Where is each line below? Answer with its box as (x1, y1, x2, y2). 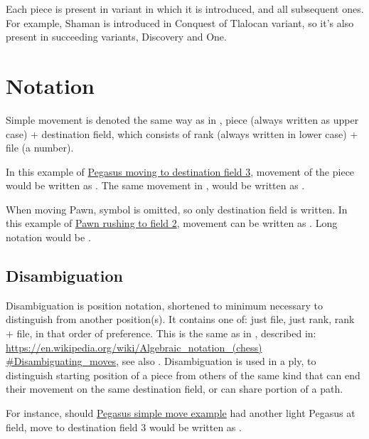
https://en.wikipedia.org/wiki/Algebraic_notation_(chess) (6, 339, 262, 354)
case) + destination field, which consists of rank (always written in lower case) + (6, 126, 358, 141)
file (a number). (6, 140, 74, 155)
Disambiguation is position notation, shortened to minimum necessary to (6, 297, 323, 312)
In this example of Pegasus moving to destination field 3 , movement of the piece (6, 164, 355, 179)
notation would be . (6, 230, 91, 245)
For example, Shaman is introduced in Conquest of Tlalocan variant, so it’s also (6, 15, 354, 30)
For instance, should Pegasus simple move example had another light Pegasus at (6, 406, 355, 421)
